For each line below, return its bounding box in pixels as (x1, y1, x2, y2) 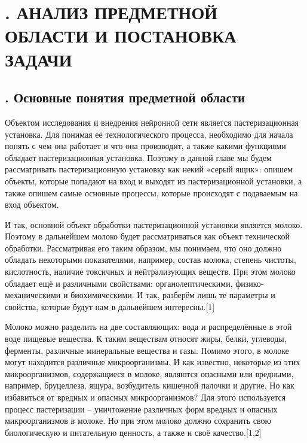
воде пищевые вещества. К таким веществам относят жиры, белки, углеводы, (5, 332, 287, 345)
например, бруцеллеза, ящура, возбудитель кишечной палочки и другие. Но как (5, 379, 294, 392)
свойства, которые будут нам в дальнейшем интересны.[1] (5, 300, 215, 312)
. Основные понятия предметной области (5, 88, 245, 107)
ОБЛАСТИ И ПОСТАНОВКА (5, 23, 237, 48)
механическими (5, 289, 61, 301)
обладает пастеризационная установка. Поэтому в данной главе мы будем (5, 151, 272, 163)
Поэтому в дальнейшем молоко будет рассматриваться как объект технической (5, 230, 290, 242)
